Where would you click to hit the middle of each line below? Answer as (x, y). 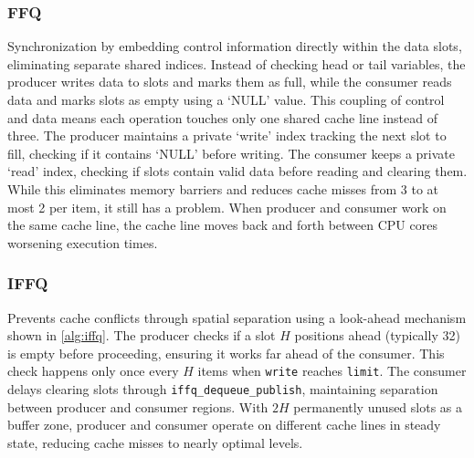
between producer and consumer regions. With (138, 406)
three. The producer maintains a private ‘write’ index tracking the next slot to (227, 135)
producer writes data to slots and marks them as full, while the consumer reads (230, 82)
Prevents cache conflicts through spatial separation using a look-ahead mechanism (237, 317)
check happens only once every (93, 371)
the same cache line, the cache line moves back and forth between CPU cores (222, 225)
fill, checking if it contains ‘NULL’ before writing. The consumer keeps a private (231, 153)
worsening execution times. (83, 242)
